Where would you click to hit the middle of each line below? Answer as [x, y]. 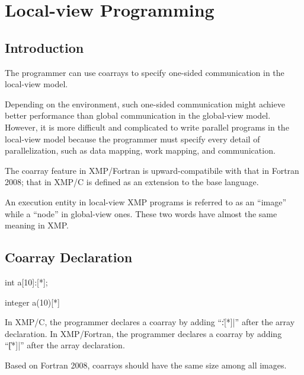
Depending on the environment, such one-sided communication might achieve [145, 104]
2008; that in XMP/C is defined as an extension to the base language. [132, 182]
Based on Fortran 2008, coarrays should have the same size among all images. [146, 365]
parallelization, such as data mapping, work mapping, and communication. [140, 150]
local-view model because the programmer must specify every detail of [132, 139]
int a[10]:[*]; [26, 282]
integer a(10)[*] [32, 302]
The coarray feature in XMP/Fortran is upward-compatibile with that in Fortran [152, 170]
